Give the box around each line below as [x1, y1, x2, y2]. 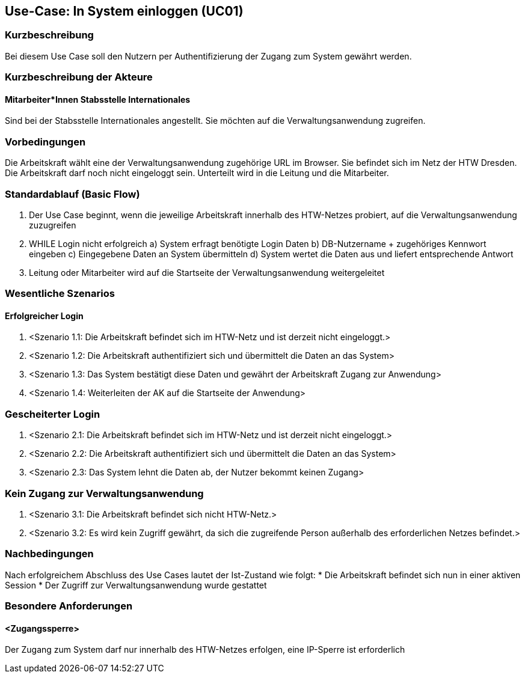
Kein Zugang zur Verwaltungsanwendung [5, 487, 204, 499]
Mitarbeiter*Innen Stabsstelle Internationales [5, 94, 191, 105]
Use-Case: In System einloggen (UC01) [5, 4, 244, 19]
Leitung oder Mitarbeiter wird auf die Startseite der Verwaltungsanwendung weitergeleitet [29, 267, 385, 278]
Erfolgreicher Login [5, 310, 84, 321]
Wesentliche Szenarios [5, 287, 115, 300]
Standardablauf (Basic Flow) [5, 188, 140, 200]
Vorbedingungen [5, 135, 86, 148]
